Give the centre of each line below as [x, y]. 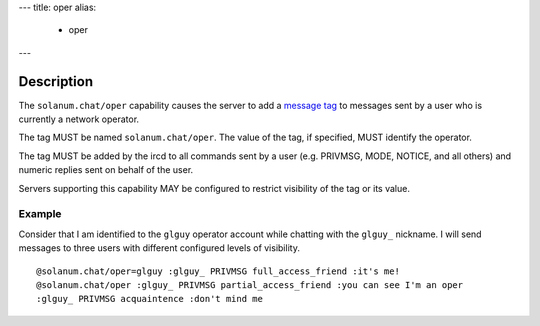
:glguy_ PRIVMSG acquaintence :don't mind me [150, 299]
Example [40, 214]
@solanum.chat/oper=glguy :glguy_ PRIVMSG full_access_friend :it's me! [218, 271]
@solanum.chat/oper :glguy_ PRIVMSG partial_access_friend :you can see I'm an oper [250, 284]
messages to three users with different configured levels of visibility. [159, 248]
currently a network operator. [79, 119]
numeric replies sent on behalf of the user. [106, 170]
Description [56, 81]
